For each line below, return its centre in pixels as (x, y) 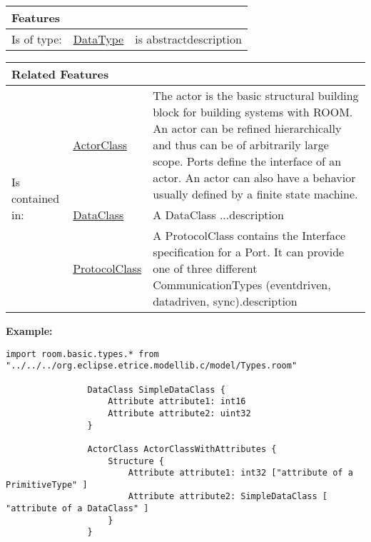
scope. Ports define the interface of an (247, 161)
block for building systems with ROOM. (253, 112)
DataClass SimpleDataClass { (156, 390)
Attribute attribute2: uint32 (179, 413)
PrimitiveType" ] (47, 485)
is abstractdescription (188, 39)
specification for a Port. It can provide (249, 252)
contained (36, 198)
